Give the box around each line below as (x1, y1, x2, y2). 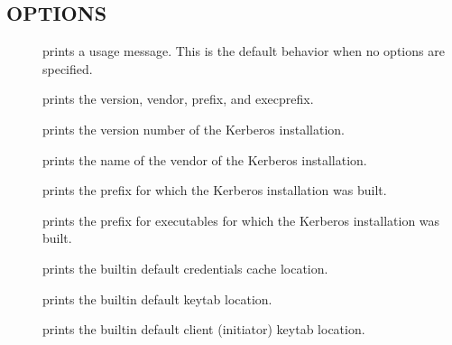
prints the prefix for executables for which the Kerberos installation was (42, 210, 440, 229)
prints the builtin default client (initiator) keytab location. (42, 320, 365, 339)
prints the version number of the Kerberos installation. (42, 119, 345, 138)
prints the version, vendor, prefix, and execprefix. (42, 89, 314, 108)
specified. (42, 59, 93, 78)
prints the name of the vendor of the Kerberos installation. (42, 150, 367, 169)
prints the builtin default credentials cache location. (42, 258, 328, 277)
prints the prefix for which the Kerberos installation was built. (42, 181, 387, 200)
